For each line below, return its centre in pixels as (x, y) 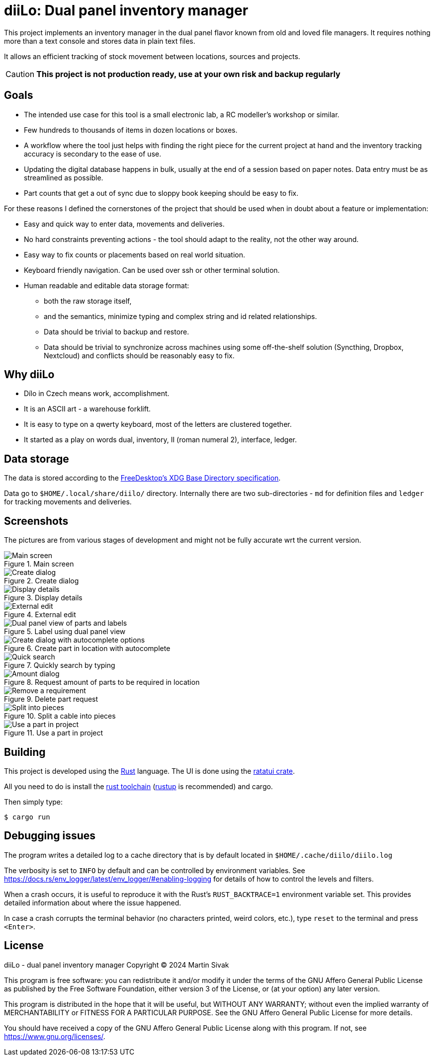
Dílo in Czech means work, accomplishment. (97, 394)
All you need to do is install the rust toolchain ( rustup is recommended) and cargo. (138, 786)
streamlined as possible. (64, 177)
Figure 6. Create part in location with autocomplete (87, 649)
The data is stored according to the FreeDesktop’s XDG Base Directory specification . (142, 478)
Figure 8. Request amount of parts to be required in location (102, 682)
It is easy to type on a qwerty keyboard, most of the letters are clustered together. (158, 424)
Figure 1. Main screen (39, 564)
